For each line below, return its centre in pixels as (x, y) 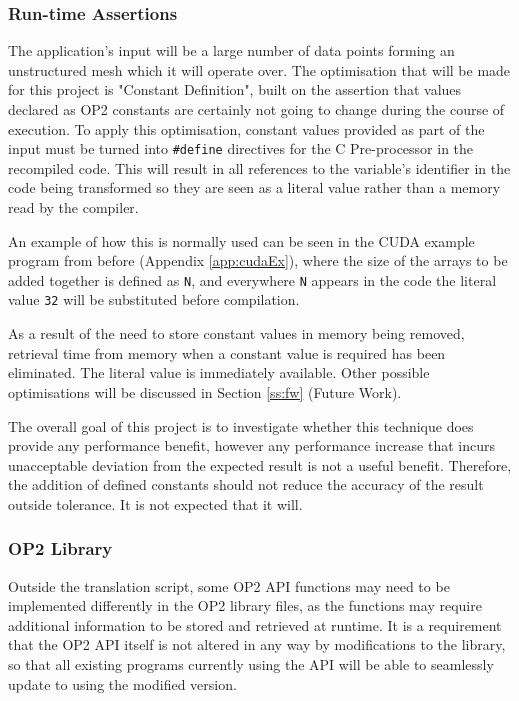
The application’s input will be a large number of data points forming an (231, 50)
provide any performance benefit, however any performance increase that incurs (251, 445)
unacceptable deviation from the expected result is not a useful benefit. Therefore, (260, 464)
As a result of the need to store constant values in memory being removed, (236, 333)
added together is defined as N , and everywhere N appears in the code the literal (252, 279)
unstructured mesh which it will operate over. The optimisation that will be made (259, 69)
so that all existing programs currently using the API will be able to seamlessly (251, 664)
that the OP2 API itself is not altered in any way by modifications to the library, (257, 644)
